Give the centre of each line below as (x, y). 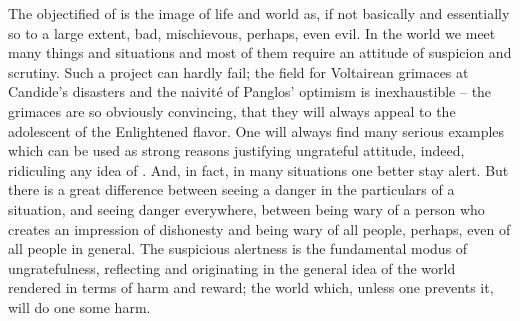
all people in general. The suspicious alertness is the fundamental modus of (238, 248)
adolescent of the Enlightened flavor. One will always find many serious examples (256, 130)
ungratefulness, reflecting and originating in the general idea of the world (232, 267)
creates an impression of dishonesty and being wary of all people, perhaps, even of (259, 228)
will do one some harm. (79, 306)
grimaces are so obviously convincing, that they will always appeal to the (232, 110)
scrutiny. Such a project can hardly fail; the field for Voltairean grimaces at (238, 71)
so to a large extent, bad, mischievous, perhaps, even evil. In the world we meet (252, 32)
